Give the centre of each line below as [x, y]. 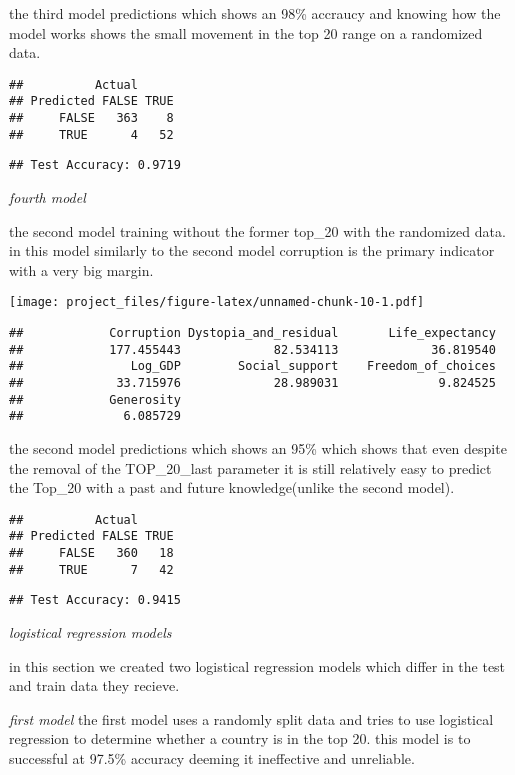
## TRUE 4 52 [91, 134]
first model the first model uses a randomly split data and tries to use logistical [251, 718]
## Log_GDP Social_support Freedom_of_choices [252, 366]
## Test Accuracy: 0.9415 [95, 600]
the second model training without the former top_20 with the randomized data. [257, 230]
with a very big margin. [81, 269]
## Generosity [95, 399]
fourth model [47, 197]
